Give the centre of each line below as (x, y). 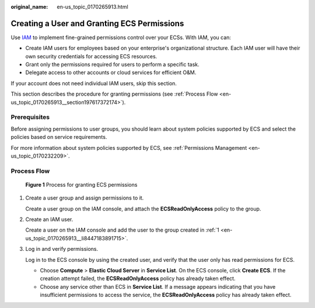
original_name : (29, 7)
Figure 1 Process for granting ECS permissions (81, 184)
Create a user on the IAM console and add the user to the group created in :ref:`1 (123, 230)
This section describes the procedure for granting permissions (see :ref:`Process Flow (114, 94)
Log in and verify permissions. (62, 249)
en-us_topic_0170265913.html (92, 7)
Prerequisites (30, 117)
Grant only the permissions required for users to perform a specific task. (112, 65)
